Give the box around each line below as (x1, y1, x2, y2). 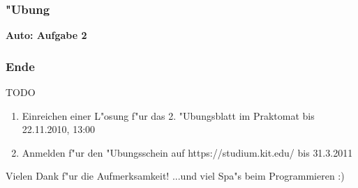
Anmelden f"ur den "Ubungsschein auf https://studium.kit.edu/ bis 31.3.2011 (22, 145, 353, 159)
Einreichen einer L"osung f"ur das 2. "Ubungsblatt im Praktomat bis (22, 108, 315, 123)
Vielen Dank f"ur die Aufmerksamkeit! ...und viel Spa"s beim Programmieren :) (6, 169, 345, 183)
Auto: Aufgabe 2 (6, 28, 87, 42)
